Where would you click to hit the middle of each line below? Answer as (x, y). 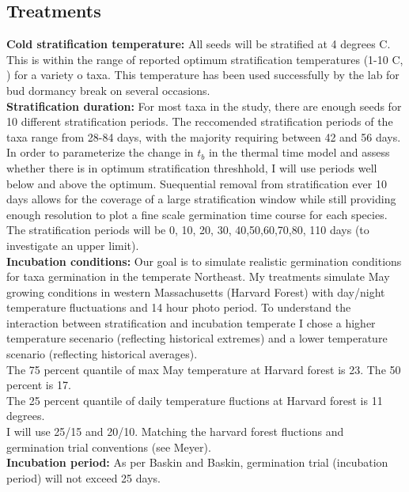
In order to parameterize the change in (100, 152)
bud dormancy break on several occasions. (108, 90)
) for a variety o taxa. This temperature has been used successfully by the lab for (203, 75)
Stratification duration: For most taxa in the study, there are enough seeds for (204, 106)
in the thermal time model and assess (299, 152)
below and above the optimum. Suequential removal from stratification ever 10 (197, 183)
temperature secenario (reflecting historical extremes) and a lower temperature (197, 338)
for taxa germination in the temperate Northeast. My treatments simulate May (198, 276)
